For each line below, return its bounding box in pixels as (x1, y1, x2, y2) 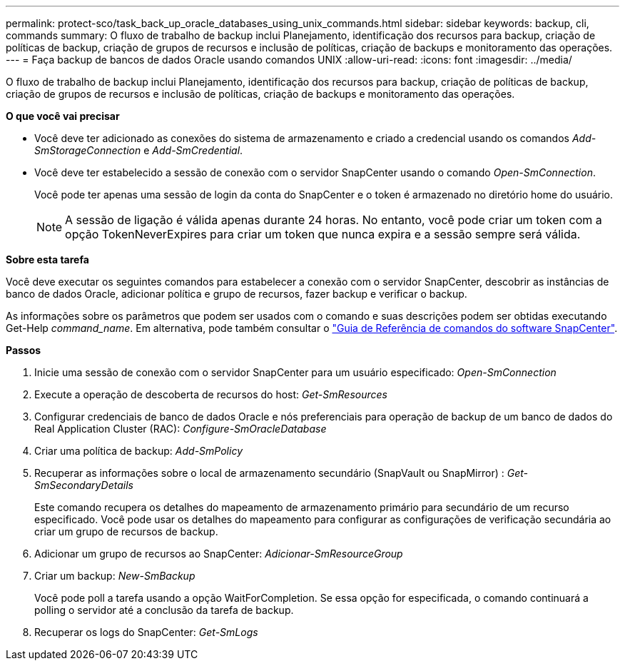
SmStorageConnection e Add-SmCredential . (34, 144, 243, 156)
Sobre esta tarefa (6, 253, 89, 266)
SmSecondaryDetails (34, 479, 133, 491)
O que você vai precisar (6, 110, 120, 122)
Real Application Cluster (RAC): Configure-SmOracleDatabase (34, 423, 327, 435)
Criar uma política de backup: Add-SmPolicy (34, 445, 243, 457)
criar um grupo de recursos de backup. (34, 525, 218, 538)
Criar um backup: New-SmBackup (34, 570, 195, 582)
